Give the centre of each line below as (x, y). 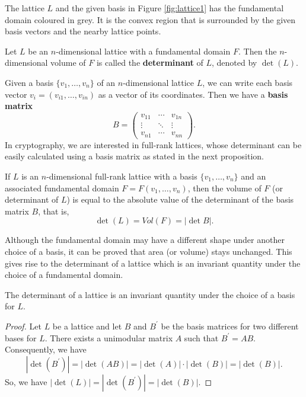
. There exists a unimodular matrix (109, 337)
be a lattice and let (87, 326)
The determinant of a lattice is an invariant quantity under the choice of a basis (150, 294)
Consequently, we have (46, 349)
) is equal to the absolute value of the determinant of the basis (180, 199)
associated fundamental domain (62, 188)
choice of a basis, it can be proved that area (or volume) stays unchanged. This (149, 251)
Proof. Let (23, 326)
